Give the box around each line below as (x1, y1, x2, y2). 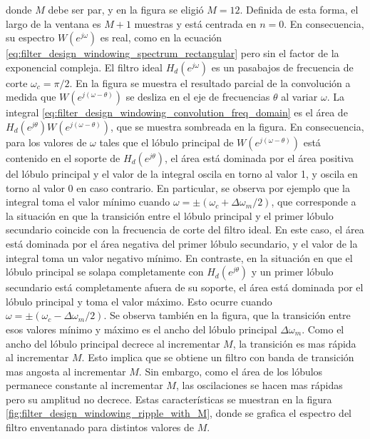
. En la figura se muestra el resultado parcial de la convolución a (69, 75, 351, 90)
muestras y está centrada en (134, 16, 257, 31)
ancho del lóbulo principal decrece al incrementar (6, 335, 220, 350)
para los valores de (6, 134, 87, 149)
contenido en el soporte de (6, 150, 120, 165)
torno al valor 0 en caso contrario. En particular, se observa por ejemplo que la (6, 180, 350, 195)
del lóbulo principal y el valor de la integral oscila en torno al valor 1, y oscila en (6, 166, 358, 181)
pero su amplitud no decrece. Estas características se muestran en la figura (6, 391, 332, 406)
